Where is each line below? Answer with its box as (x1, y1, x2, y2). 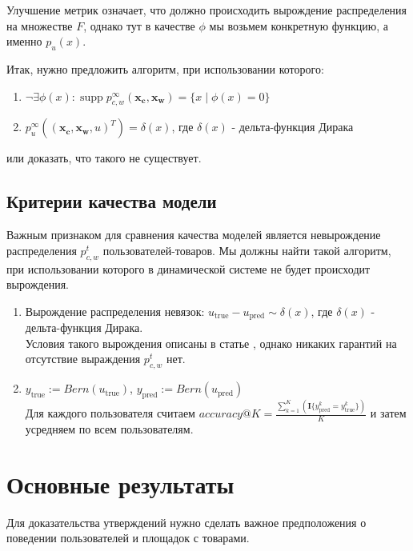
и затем (370, 405, 407, 421)
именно (6, 33, 42, 50)
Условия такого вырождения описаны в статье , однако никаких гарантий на (25, 334, 397, 351)
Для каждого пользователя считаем (25, 405, 195, 421)
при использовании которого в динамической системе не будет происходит (6, 260, 371, 277)
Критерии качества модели (6, 189, 217, 214)
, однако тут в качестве (83, 17, 195, 34)
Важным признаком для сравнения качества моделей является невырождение (6, 226, 381, 243)
